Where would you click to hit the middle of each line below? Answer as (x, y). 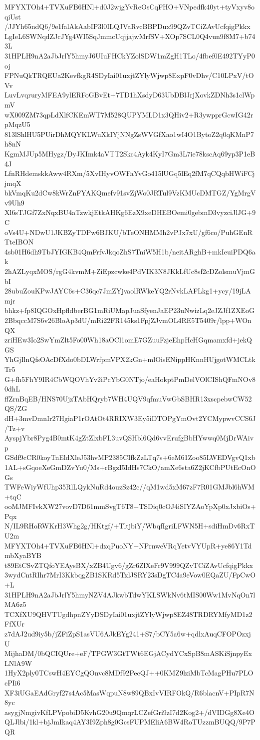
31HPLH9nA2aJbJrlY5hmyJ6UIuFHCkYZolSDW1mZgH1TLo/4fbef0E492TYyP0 (130, 55)
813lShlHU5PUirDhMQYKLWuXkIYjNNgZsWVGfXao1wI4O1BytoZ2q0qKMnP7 (129, 134)
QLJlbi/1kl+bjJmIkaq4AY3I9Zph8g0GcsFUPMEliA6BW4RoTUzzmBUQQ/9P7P (130, 722)
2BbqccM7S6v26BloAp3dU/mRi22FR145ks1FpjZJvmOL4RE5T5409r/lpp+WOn (128, 320)
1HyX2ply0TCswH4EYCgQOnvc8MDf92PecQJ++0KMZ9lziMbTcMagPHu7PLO (129, 673)
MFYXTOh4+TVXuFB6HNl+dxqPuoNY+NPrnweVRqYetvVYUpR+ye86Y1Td (128, 545)
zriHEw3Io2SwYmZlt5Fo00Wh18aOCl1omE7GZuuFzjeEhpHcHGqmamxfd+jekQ (128, 340)
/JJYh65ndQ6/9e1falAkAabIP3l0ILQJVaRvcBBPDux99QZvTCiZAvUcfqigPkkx (128, 26)
